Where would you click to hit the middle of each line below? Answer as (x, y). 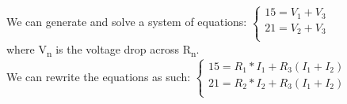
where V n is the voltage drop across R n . (103, 50)
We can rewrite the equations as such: (99, 76)
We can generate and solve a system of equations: (127, 22)
